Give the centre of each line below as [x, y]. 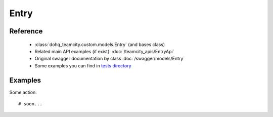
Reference [26, 31]
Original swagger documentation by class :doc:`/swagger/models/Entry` [110, 59]
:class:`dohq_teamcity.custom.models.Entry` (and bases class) [100, 44]
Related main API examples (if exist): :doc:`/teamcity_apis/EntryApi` [104, 51]
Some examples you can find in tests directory [83, 65]
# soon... [30, 104]
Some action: [23, 92]
